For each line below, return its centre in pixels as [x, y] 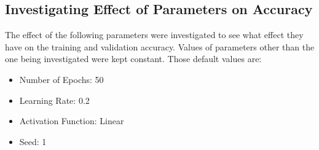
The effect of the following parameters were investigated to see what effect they [154, 35]
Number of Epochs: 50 [61, 79]
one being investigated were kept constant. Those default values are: [133, 59]
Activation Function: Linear [72, 121]
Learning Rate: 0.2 [54, 100]
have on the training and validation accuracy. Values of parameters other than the [160, 46]
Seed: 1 [33, 141]
